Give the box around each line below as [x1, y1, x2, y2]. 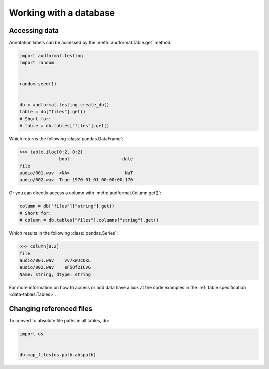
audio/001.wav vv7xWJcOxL [19, 257, 91, 263]
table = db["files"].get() [19, 109, 86, 115]
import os [19, 331, 44, 337]
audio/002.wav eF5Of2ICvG [19, 265, 91, 270]
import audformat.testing [19, 53, 83, 59]
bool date [59, 156, 133, 162]
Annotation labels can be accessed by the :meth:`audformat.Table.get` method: [9, 40, 172, 46]
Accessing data [9, 26, 59, 35]
